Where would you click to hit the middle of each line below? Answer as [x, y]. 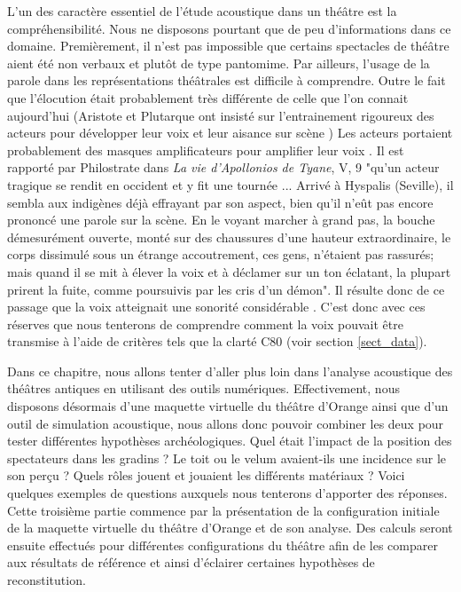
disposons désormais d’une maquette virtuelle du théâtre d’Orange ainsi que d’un [228, 406]
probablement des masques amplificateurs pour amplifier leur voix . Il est [206, 150]
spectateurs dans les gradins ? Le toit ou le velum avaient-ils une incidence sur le [227, 458]
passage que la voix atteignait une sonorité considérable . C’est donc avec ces [216, 307]
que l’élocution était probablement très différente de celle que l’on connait [208, 97]
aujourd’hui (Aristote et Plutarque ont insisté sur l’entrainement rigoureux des [221, 115]
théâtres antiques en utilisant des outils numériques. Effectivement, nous [203, 388]
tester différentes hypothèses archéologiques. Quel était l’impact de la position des [230, 441]
